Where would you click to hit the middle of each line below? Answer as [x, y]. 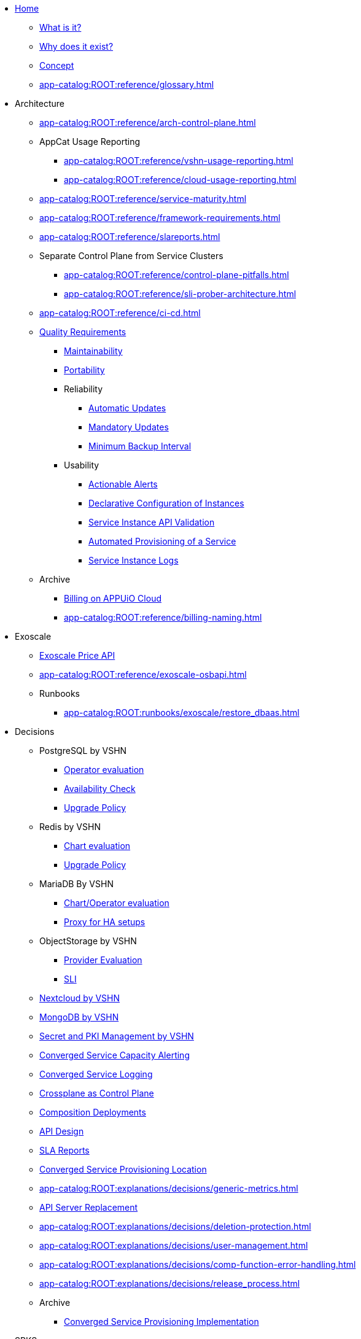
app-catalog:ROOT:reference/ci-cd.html [120, 313]
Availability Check [100, 789]
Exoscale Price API [77, 655]
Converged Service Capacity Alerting [115, 1055]
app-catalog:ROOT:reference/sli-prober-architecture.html [180, 294]
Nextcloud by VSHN [80, 998]
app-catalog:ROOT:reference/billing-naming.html [163, 617]
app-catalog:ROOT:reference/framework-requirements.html [160, 218]
